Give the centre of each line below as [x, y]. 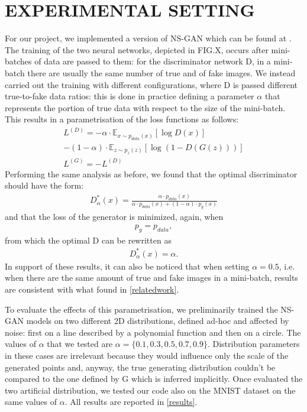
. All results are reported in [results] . [131, 402]
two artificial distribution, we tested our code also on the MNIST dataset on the [150, 390]
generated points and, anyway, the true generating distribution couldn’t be [140, 367]
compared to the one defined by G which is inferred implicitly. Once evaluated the [154, 379]
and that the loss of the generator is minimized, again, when [114, 217]
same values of [31, 402]
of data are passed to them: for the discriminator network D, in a [153, 61]
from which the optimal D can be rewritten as [88, 240]
